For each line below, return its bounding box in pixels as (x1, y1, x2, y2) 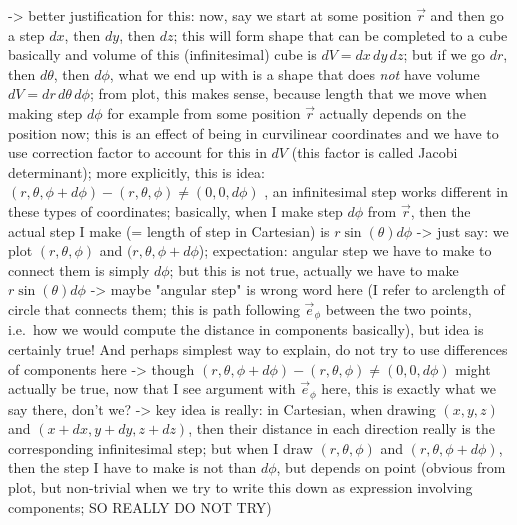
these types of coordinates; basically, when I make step (8, 200, 343, 221)
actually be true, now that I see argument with (8, 378, 296, 399)
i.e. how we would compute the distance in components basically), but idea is (8, 319, 484, 340)
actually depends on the (319, 102, 466, 123)
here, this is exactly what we (321, 378, 497, 399)
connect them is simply (8, 259, 150, 280)
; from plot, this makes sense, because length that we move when (89, 83, 487, 104)
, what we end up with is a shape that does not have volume (109, 63, 480, 84)
